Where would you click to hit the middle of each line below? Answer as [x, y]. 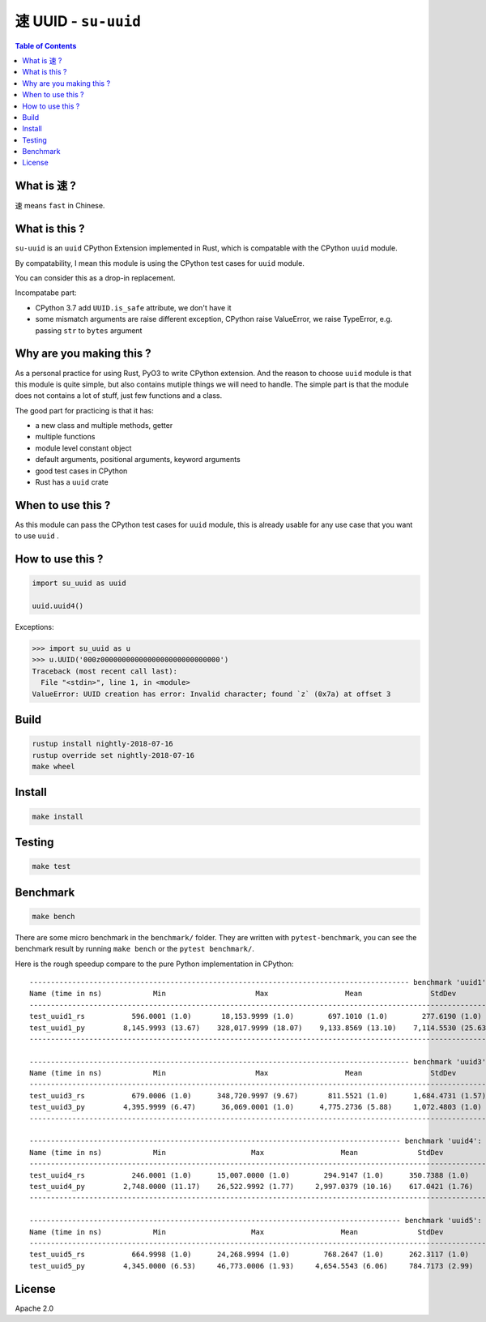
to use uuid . [37, 536]
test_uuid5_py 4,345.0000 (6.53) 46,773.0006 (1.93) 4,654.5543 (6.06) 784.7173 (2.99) [252, 1266]
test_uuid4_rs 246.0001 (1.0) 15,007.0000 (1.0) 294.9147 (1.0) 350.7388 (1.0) [249, 1175]
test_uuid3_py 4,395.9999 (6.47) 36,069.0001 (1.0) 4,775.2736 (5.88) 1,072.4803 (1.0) [256, 1107]
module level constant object [83, 448]
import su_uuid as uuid [79, 583]
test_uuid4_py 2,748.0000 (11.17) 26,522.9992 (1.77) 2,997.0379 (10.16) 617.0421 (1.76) [252, 1186]
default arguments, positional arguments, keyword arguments [138, 460]
